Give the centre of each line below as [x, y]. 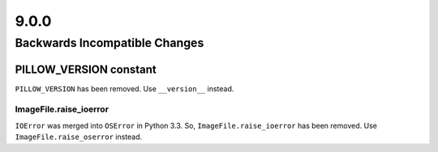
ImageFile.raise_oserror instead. [79, 137]
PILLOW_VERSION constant [86, 69]
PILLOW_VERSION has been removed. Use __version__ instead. [125, 88]
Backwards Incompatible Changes [109, 43]
